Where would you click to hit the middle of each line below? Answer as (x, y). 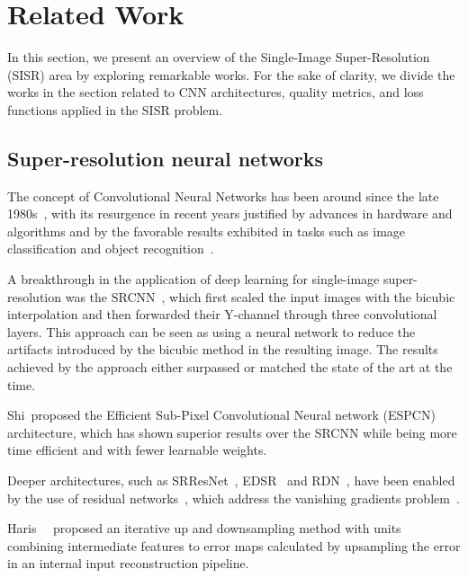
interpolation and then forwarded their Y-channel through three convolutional (222, 314)
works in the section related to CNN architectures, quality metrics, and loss (216, 92)
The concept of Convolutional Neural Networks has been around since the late (223, 196)
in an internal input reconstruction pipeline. (128, 563)
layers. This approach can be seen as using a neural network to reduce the (211, 331)
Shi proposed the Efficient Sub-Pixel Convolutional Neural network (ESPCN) (221, 415)
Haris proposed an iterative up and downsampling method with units (204, 528)
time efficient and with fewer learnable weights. (137, 450)
